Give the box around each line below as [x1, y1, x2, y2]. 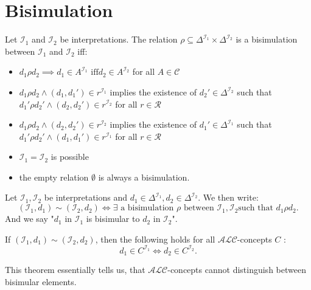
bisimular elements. [5, 275, 77, 288]
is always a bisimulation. [98, 170, 190, 183]
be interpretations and [44, 191, 128, 204]
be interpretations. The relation [60, 33, 178, 46]
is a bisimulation [236, 33, 298, 46]
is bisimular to [86, 212, 140, 225]
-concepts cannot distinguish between [167, 263, 306, 276]
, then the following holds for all [95, 232, 215, 245]
